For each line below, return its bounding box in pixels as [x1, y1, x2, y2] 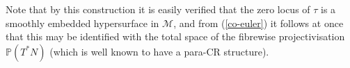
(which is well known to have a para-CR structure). [49, 44, 269, 58]
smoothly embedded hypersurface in [6, 15, 159, 30]
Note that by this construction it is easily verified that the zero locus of [6, 2, 310, 16]
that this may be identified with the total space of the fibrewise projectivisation [6, 29, 345, 44]
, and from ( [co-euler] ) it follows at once [173, 15, 344, 30]
